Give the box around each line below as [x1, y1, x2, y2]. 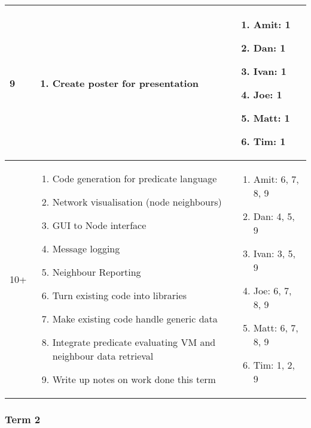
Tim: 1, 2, [253, 358, 295, 372]
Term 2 [5, 411, 41, 426]
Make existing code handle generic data [52, 312, 218, 325]
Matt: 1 [253, 111, 290, 125]
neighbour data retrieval [52, 349, 154, 363]
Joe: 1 [253, 88, 282, 101]
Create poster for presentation [52, 76, 199, 90]
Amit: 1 [253, 17, 291, 31]
